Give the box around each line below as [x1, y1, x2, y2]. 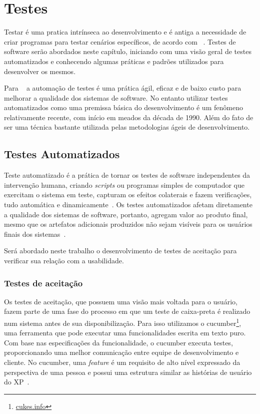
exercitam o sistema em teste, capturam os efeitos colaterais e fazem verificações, [4, 189, 252, 200]
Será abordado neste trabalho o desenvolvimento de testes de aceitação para [4, 245, 237, 256]
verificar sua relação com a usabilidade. [4, 255, 124, 266]
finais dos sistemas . [4, 228, 66, 239]
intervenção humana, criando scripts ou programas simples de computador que [4, 179, 244, 190]
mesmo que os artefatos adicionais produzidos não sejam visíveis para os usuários [4, 219, 252, 229]
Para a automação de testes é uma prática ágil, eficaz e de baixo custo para [4, 83, 241, 93]
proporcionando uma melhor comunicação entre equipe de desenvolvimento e [4, 347, 239, 357]
